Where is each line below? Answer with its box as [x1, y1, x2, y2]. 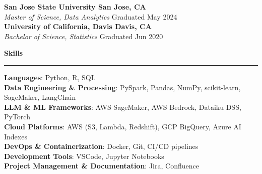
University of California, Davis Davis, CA [4, 21, 152, 32]
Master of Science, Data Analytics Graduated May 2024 [4, 11, 177, 22]
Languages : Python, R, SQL [4, 72, 96, 82]
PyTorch [4, 111, 30, 122]
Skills [4, 48, 23, 58]
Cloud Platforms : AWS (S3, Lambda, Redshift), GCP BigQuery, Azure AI [4, 121, 241, 131]
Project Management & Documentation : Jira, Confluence [4, 160, 199, 171]
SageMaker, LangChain [4, 92, 76, 102]
